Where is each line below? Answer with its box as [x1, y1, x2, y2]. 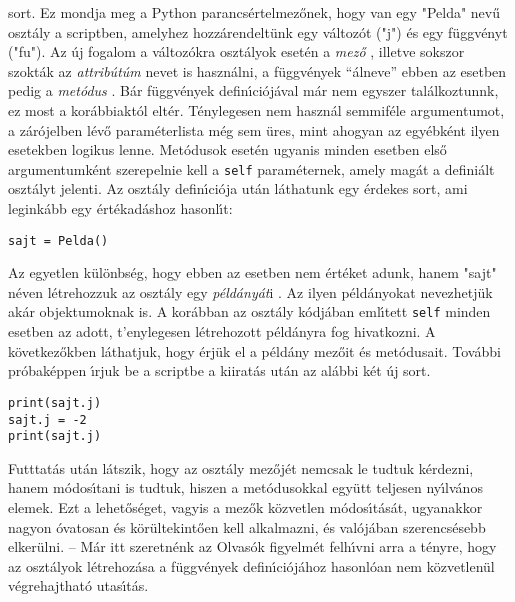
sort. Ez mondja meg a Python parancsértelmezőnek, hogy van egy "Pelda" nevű [8, 2, 500, 22]
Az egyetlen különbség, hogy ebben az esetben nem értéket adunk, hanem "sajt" [8, 262, 497, 283]
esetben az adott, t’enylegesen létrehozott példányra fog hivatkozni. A [8, 321, 436, 342]
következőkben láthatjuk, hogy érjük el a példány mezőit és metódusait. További [8, 340, 501, 361]
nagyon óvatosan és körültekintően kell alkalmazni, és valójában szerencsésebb [8, 516, 486, 537]
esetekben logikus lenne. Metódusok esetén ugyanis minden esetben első [8, 139, 447, 160]
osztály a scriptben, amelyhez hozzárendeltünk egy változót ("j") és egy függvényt [8, 21, 508, 42]
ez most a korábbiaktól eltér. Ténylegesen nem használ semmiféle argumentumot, [8, 99, 505, 120]
